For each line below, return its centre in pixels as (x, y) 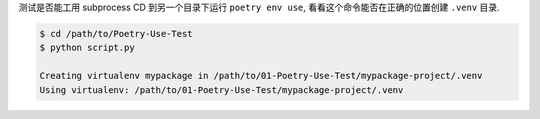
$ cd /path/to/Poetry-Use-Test (116, 33)
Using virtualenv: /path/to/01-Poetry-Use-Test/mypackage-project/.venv (221, 89)
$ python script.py (87, 48)
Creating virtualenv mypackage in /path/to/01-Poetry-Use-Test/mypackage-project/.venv (261, 76)
